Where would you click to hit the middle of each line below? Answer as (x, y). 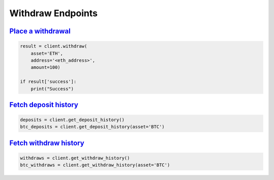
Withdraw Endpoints (54, 13)
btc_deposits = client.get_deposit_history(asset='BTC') (92, 127)
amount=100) (46, 67)
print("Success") (52, 89)
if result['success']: (48, 82)
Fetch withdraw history (47, 143)
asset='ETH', (47, 53)
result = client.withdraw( (54, 46)
